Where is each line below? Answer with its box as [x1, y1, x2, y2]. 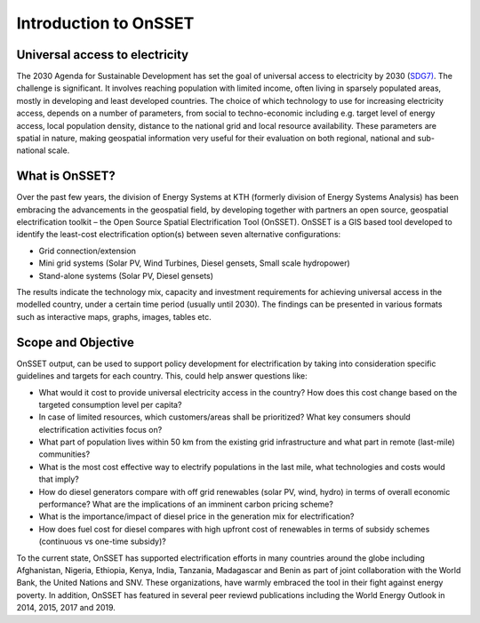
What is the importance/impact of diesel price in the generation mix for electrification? [38, 511, 355, 522]
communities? [38, 449, 91, 459]
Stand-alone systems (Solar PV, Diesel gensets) [38, 270, 213, 281]
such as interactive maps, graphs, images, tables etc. [16, 311, 212, 322]
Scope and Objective [16, 334, 135, 350]
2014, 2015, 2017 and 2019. [16, 603, 116, 613]
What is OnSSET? [16, 169, 116, 184]
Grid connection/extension [38, 245, 137, 256]
